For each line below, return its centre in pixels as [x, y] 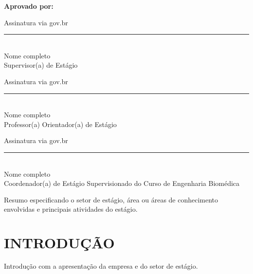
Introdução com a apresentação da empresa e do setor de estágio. [101, 266]
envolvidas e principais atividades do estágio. [71, 209]
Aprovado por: [29, 6]
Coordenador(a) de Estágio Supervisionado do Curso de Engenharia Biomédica [122, 183]
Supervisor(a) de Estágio [41, 65]
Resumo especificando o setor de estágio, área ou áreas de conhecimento [111, 199]
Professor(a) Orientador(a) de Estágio [60, 124]
